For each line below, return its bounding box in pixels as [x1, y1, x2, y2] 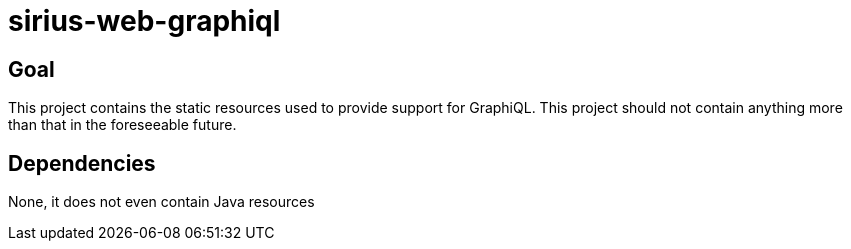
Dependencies [8, 150, 156, 176]
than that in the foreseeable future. [8, 116, 237, 134]
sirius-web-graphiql [8, 4, 281, 38]
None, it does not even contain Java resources [8, 193, 315, 211]
